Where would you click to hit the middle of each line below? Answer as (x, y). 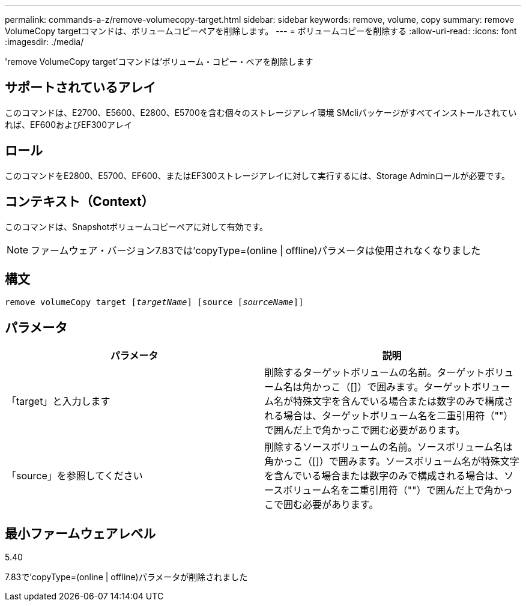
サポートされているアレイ (80, 88)
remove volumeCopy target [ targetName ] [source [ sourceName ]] (154, 302)
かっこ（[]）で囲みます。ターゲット (392, 387)
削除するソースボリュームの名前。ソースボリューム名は (388, 447)
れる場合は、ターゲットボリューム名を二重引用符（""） (389, 416)
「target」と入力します (59, 401)
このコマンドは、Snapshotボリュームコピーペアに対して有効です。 (137, 226)
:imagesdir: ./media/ (44, 42)
